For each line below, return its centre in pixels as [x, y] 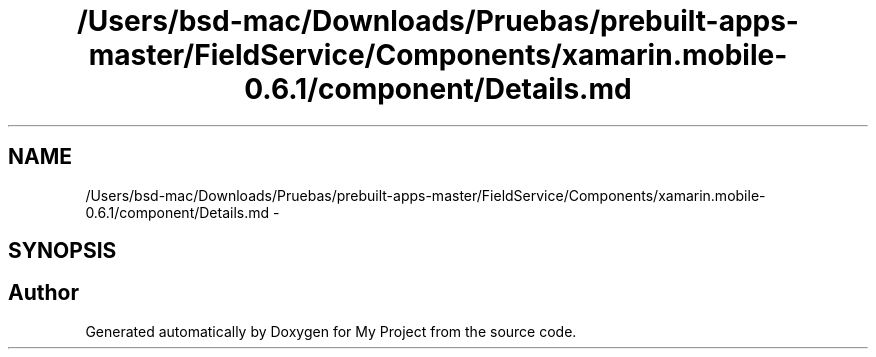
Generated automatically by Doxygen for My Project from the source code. [331, 331]
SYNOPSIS [62, 251]
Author [43, 293]
